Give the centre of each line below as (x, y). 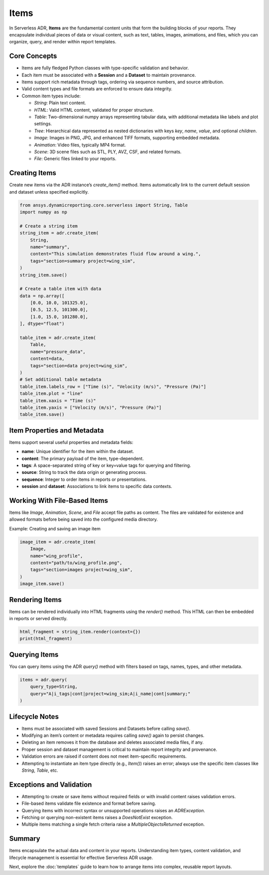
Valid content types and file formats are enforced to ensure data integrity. (97, 89)
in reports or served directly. (38, 619)
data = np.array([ (42, 296)
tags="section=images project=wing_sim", (81, 570)
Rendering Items (35, 599)
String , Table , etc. (40, 770)
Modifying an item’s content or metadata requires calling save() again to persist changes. (113, 735)
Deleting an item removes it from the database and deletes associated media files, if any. (113, 742)
